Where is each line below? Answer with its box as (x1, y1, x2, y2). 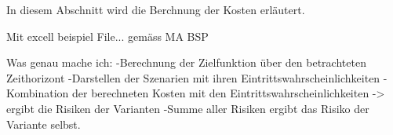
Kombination (6, 85, 69, 101)
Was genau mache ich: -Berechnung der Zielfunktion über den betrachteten (6, 54, 366, 71)
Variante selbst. (6, 115, 81, 132)
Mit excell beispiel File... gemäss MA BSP (6, 27, 209, 44)
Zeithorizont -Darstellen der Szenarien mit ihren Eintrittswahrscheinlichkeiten (6, 69, 380, 86)
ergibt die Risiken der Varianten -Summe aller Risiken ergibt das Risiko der (6, 100, 369, 116)
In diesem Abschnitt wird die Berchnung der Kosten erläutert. (6, 2, 305, 17)
